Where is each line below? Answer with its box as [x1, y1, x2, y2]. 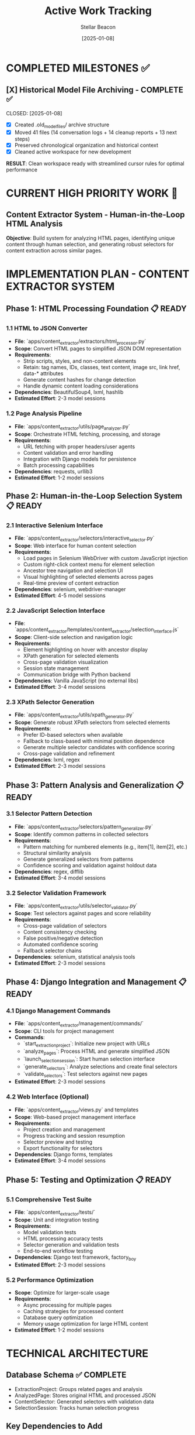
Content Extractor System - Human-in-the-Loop [6, 210, 185, 220]
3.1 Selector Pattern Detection [6, 809, 92, 818]
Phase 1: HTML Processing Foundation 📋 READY [6, 304, 187, 314]
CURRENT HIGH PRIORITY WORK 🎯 [6, 186, 178, 200]
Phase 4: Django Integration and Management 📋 [6, 977, 187, 987]
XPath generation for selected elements [23, 653, 119, 660]
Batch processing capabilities [23, 461, 95, 469]
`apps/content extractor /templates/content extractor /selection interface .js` [14, 626, 179, 634]
